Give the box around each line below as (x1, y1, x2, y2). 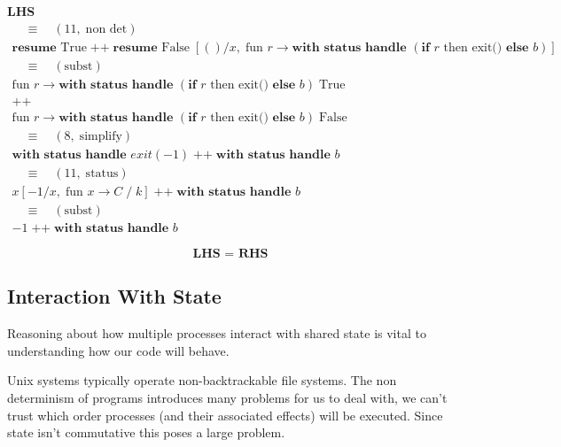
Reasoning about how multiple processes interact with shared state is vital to (7, 324, 426, 343)
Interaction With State (7, 282, 222, 310)
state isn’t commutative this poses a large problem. (7, 423, 285, 442)
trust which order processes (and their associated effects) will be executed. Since (7, 405, 443, 424)
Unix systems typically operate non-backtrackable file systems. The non (7, 371, 397, 389)
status (85, 166, 119, 180)
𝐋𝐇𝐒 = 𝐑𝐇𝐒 (192, 247, 269, 260)
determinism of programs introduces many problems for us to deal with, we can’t (7, 388, 448, 406)
